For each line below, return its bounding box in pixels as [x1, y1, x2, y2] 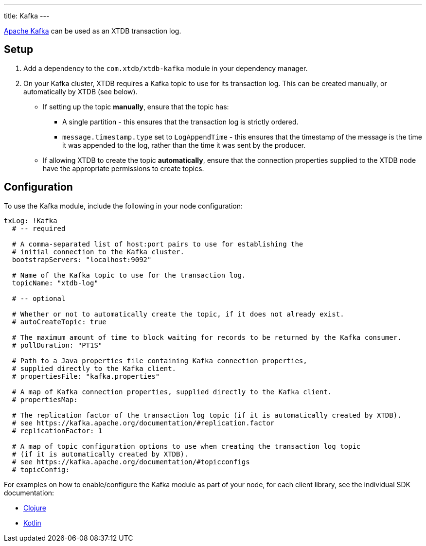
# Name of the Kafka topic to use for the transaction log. [12, 271, 246, 279]
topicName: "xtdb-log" [12, 279, 98, 287]
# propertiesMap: [12, 395, 78, 404]
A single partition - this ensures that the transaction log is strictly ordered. [62, 117, 299, 126]
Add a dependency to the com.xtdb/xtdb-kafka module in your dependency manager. [23, 64, 308, 72]
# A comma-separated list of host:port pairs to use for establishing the [12, 240, 303, 248]
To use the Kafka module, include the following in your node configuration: [4, 201, 243, 210]
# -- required [12, 224, 66, 232]
